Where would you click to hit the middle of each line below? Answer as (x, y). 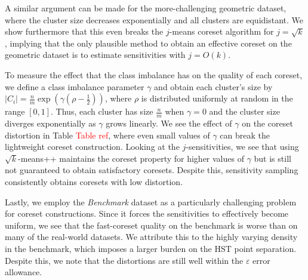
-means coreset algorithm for (221, 31)
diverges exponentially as (50, 123)
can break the (245, 135)
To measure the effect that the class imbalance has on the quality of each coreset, (154, 74)
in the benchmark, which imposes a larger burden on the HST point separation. (151, 248)
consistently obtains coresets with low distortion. (94, 181)
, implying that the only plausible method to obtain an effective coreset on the (148, 43)
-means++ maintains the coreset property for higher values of (131, 158)
